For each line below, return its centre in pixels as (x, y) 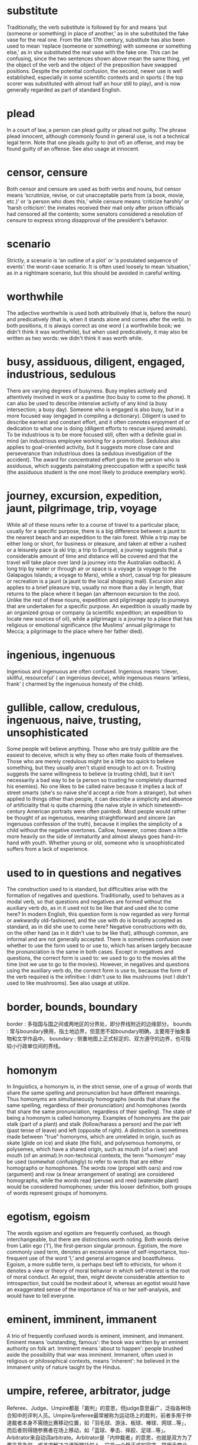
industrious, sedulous (61, 374)
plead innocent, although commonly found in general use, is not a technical (98, 136)
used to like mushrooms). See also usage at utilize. (68, 983)
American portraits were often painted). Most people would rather (107, 811)
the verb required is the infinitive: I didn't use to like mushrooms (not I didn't (99, 977)
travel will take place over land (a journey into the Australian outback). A (94, 562)
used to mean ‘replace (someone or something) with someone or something (99, 46)
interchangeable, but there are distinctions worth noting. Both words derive (98, 1239)
